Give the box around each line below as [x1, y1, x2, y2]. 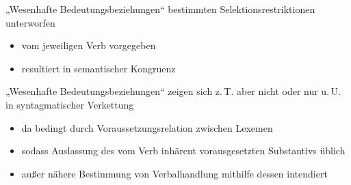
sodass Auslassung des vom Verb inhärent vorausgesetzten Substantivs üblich [21, 143, 346, 158]
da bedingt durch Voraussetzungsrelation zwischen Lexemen [21, 120, 273, 134]
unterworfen [5, 15, 55, 29]
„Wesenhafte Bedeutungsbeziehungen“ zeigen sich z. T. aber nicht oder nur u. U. [5, 84, 341, 98]
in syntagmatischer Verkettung [5, 97, 134, 111]
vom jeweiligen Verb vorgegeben [21, 38, 156, 53]
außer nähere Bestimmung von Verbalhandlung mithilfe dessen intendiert [21, 166, 328, 180]
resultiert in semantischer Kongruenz [21, 61, 176, 75]
